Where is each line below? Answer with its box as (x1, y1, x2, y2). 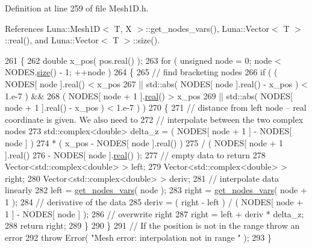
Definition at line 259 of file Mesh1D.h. (5, 2, 149, 14)
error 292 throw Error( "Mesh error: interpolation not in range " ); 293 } (5, 231, 272, 243)
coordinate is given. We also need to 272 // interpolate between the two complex (5, 113, 304, 125)
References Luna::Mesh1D (5, 22, 101, 34)
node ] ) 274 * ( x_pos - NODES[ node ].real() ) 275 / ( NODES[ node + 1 (5, 136, 284, 149)
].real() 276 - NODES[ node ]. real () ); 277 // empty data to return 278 (5, 148, 266, 161)
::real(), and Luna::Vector (5, 34, 99, 46)
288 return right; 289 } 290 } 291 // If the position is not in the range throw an (5, 219, 300, 232)
